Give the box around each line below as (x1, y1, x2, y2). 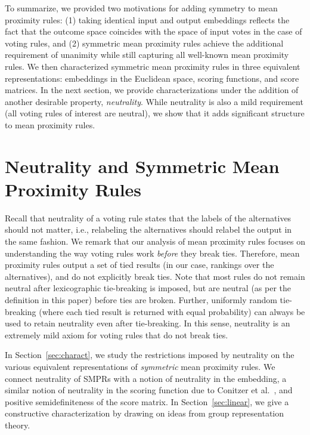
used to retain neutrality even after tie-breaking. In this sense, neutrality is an (5, 317, 290, 329)
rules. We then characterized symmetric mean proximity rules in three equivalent (5, 60, 300, 72)
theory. (5, 418, 30, 431)
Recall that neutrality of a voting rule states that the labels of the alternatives (5, 211, 292, 224)
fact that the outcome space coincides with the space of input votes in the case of (5, 25, 302, 38)
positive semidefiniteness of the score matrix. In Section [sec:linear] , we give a (5, 395, 289, 408)
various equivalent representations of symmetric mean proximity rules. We (5, 360, 275, 372)
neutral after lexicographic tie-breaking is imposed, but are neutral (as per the (5, 282, 292, 294)
